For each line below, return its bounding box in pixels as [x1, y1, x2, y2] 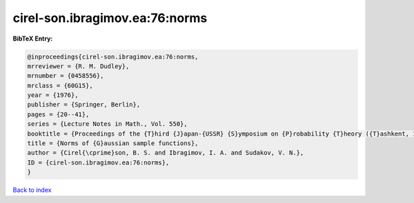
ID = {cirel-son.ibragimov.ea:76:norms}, [27, 158, 170, 167]
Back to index [12, 186, 52, 194]
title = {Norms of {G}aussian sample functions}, [27, 140, 199, 147]
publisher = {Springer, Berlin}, [27, 100, 141, 109]
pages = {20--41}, [27, 110, 90, 118]
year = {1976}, [27, 92, 79, 99]
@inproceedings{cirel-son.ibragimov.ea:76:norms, [27, 52, 199, 61]
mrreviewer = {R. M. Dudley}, [27, 62, 130, 70]
